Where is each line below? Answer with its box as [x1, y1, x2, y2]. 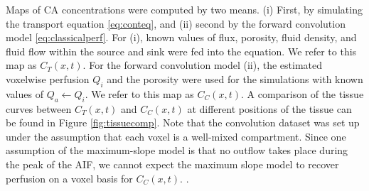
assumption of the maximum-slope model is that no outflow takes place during [6, 143, 348, 158]
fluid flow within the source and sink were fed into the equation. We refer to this [6, 43, 357, 58]
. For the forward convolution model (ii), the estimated [82, 58, 323, 72]
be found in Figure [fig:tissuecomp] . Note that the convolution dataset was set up [6, 115, 360, 130]
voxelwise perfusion [6, 71, 90, 86]
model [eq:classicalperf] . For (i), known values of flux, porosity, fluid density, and [6, 30, 357, 45]
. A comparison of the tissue [240, 86, 364, 101]
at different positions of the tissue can [187, 101, 352, 116]
